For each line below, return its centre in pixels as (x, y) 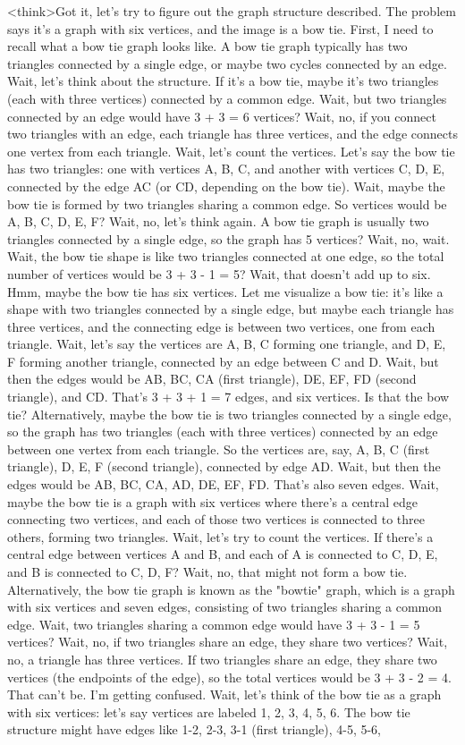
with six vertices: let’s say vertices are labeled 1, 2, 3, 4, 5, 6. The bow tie (209, 711)
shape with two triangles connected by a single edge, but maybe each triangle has (231, 309)
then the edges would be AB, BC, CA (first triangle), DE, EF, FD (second (212, 379)
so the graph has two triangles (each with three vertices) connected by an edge (223, 432)
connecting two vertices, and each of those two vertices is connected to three (216, 519)
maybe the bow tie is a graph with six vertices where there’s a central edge (212, 501)
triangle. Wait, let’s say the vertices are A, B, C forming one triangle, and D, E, (227, 344)
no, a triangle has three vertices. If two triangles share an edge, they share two (222, 659)
